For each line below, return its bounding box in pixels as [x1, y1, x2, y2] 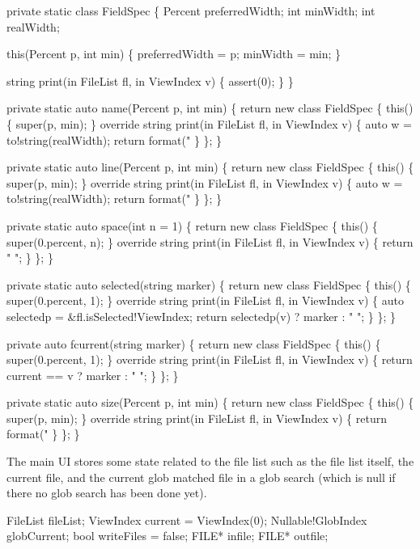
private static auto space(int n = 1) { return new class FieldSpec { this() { [6, 217, 378, 234]
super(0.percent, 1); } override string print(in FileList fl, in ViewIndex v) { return [6, 351, 413, 368]
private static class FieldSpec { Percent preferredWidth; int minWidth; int [6, 2, 375, 19]
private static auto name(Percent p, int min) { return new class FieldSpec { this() [6, 99, 414, 116]
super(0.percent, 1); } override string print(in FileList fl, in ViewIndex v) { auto [6, 292, 404, 309]
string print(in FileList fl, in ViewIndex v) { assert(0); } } [6, 72, 294, 89]
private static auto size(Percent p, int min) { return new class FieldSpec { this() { [6, 394, 414, 411]
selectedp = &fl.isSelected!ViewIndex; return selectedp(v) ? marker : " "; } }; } [6, 307, 396, 324]
